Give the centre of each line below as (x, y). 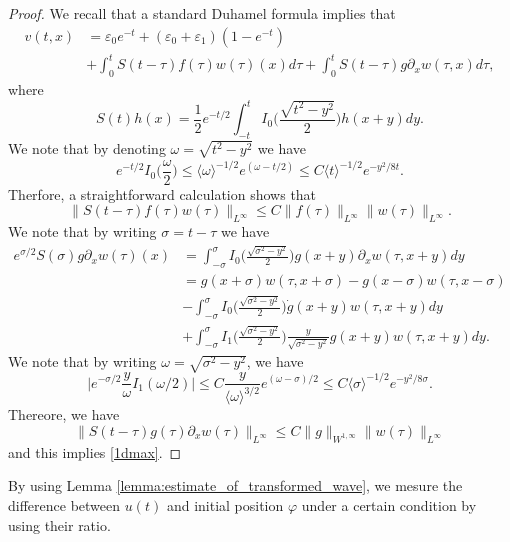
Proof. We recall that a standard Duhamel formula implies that (202, 13)
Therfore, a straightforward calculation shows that (162, 193)
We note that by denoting (87, 148)
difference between (64, 505)
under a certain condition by (389, 505)
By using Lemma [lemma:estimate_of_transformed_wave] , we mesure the (235, 485)
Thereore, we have (64, 414)
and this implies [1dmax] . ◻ (95, 451)
